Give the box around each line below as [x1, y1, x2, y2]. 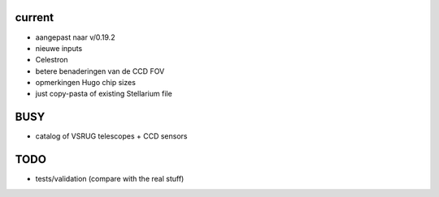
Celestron [35, 55, 68, 65]
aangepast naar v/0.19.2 [35, 32, 115, 42]
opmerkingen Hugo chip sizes [35, 78, 136, 88]
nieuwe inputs [35, 43, 83, 53]
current [15, 11, 54, 24]
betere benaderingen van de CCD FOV [35, 66, 165, 76]
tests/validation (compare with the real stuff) [35, 174, 185, 184]
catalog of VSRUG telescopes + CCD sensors [35, 131, 188, 141]
